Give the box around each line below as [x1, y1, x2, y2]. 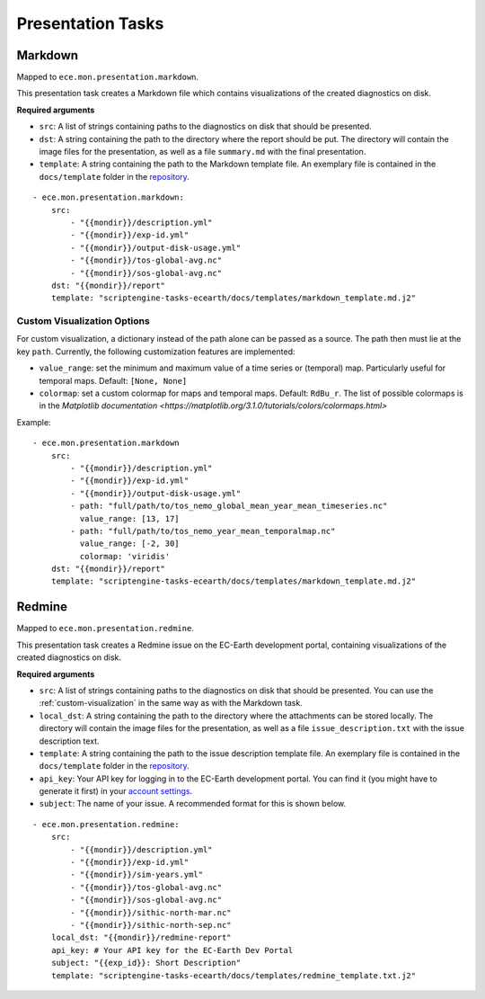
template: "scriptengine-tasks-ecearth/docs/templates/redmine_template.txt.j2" [50, 970, 417, 980]
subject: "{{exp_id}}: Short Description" [50, 958, 242, 968]
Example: [16, 416, 51, 427]
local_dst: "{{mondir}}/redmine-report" [50, 932, 233, 943]
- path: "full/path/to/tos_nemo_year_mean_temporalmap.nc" [70, 526, 336, 536]
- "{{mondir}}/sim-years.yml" [70, 870, 204, 880]
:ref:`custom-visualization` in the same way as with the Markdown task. [39, 698, 303, 709]
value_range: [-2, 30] [79, 539, 180, 549]
